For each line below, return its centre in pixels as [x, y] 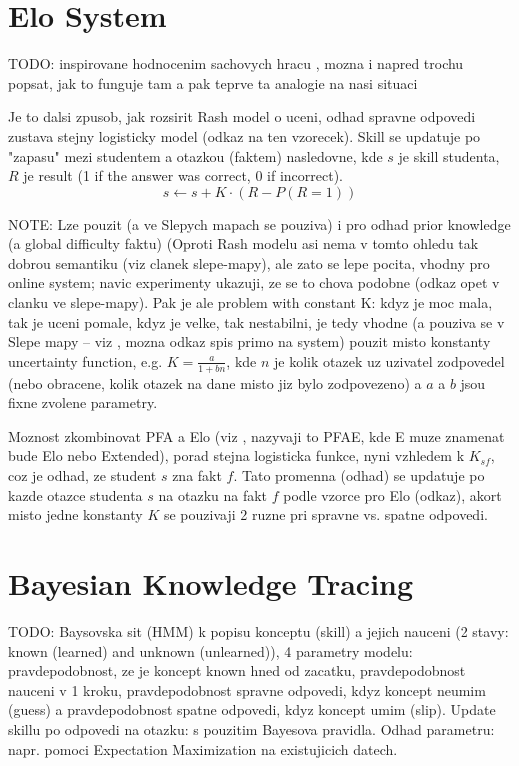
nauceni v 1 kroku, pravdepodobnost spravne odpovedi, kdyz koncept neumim [247, 689]
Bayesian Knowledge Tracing [211, 583]
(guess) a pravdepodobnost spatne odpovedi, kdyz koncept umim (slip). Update [252, 709]
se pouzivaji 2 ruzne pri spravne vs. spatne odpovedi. [325, 514]
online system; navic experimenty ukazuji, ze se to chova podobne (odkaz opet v [254, 282]
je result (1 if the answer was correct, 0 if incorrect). [183, 175]
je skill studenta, [449, 155]
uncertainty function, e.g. [85, 360]
